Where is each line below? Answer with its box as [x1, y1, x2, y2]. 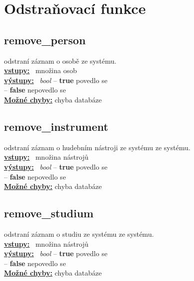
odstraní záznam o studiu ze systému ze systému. [4, 228, 154, 239]
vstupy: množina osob [4, 65, 77, 76]
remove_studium [4, 205, 94, 221]
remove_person [4, 32, 86, 47]
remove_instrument [4, 118, 108, 134]
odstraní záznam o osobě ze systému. [4, 55, 116, 66]
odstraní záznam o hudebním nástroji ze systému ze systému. [4, 142, 191, 152]
